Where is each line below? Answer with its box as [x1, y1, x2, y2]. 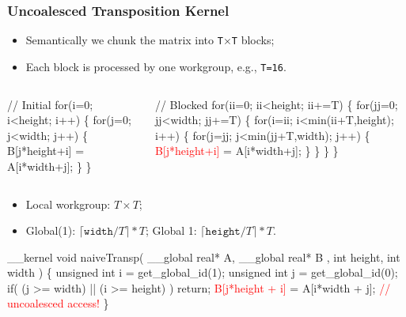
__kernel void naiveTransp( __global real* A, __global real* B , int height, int [7, 248, 400, 265]
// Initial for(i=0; [7, 96, 93, 112]
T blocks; [231, 32, 275, 48]
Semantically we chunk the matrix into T [25, 32, 223, 48]
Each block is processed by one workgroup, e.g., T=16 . [25, 58, 286, 74]
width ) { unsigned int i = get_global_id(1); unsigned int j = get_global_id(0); [7, 264, 398, 281]
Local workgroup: [25, 195, 111, 212]
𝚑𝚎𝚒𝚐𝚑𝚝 [205, 226, 241, 238]
